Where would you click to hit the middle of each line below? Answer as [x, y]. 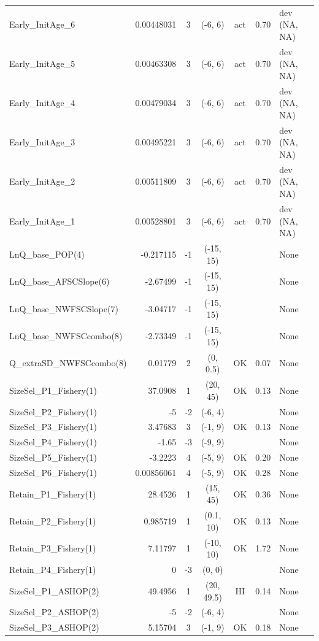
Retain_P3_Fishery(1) [53, 548]
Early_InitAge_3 [42, 142]
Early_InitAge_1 [42, 221]
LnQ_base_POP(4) [47, 254]
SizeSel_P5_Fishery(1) [53, 457]
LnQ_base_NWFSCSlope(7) [64, 308]
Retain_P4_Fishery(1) [53, 570]
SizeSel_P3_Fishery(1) [53, 427]
